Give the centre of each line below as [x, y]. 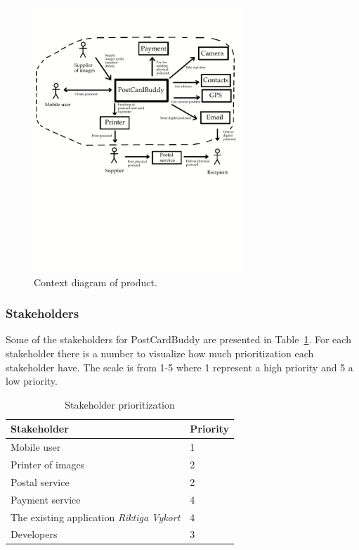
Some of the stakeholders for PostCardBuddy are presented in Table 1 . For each [178, 339]
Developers [34, 534]
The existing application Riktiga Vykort [96, 517]
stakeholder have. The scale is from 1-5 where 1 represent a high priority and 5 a [179, 367]
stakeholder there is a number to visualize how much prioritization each [160, 353]
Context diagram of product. [96, 282]
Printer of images [48, 464]
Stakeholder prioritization [120, 404]
